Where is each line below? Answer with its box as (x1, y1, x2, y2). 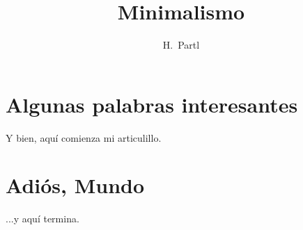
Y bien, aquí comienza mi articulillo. (6, 130, 162, 145)
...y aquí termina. (6, 211, 79, 226)
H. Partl (162, 38, 200, 52)
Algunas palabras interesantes (6, 90, 298, 118)
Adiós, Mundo (6, 171, 145, 199)
